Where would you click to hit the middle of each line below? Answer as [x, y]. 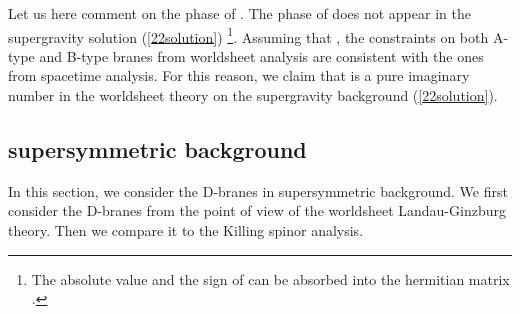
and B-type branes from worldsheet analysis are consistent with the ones [261, 55]
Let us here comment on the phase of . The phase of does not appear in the [239, 13]
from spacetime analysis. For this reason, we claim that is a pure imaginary [239, 75]
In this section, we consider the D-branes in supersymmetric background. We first [258, 190]
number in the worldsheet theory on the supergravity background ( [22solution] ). [253, 95]
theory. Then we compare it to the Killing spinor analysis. [186, 230]
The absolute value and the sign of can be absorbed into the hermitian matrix [270, 278]
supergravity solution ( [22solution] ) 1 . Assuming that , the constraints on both [248, 35]
